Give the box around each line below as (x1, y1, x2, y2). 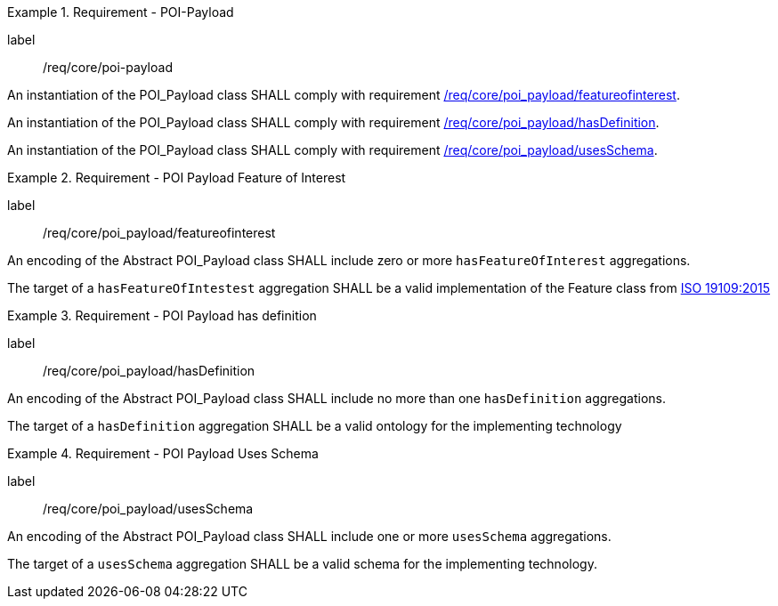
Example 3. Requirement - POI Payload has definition (7, 308, 317, 323)
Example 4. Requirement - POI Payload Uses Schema (7, 446, 319, 461)
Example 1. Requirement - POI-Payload (7, 4, 234, 20)
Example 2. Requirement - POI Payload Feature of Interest (7, 170, 346, 185)
